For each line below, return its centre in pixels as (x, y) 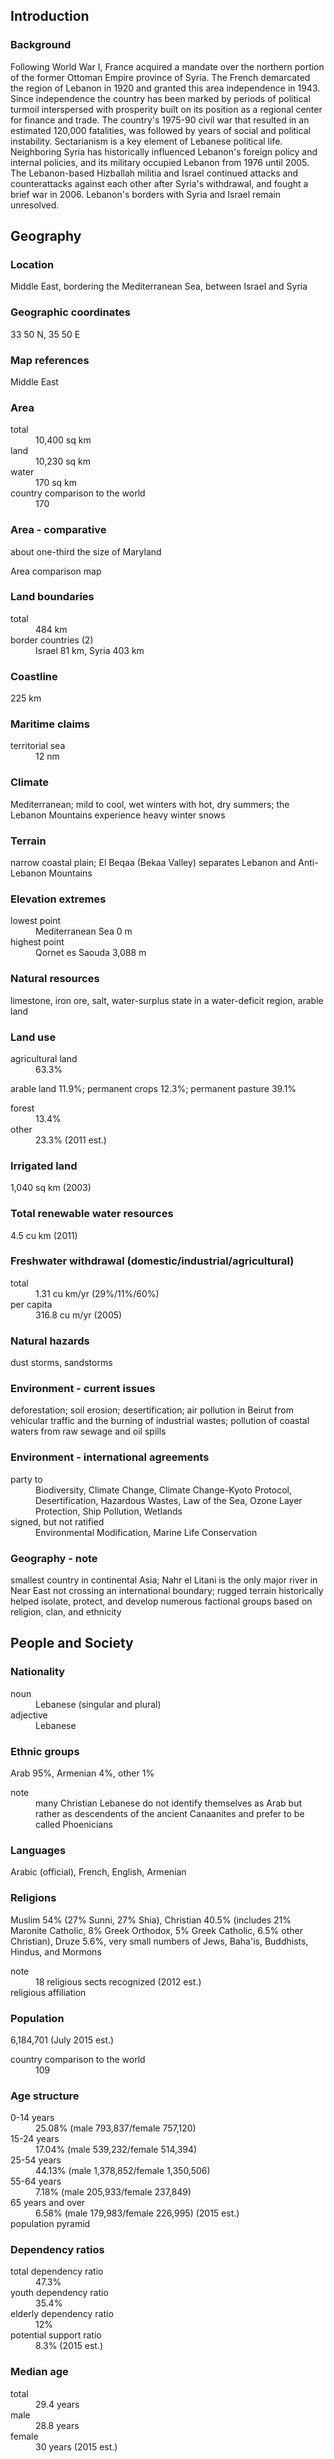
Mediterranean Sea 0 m (84, 931)
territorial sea (38, 746)
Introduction (50, 16)
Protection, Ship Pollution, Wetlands (109, 1511)
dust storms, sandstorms (61, 1363)
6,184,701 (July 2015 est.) (62, 2040)
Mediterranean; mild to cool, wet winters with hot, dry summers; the (150, 804)
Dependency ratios (57, 2250)
